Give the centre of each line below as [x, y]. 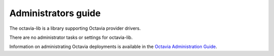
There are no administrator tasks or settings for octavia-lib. [71, 37]
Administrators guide [55, 13]
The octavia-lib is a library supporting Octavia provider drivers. [75, 28]
